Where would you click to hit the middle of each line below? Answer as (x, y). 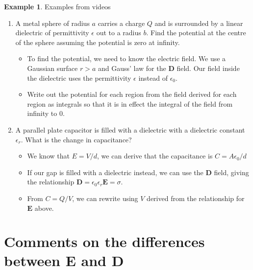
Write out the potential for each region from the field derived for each (132, 94)
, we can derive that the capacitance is (155, 156)
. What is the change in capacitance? (76, 139)
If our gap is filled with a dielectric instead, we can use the (115, 172)
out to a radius (119, 33)
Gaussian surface (52, 68)
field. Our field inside (208, 68)
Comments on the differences (104, 241)
